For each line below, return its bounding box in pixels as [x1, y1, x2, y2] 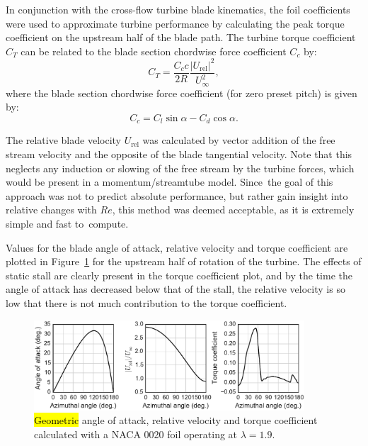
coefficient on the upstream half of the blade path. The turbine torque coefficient [6, 30, 356, 45]
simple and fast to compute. [6, 216, 129, 230]
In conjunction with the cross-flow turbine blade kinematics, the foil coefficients [6, 2, 350, 16]
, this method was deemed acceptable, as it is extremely [112, 202, 355, 217]
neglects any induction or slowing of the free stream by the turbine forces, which [6, 160, 355, 175]
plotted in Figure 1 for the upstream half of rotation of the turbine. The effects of [6, 254, 362, 269]
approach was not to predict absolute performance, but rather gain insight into [6, 188, 348, 203]
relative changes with [6, 202, 97, 217]
